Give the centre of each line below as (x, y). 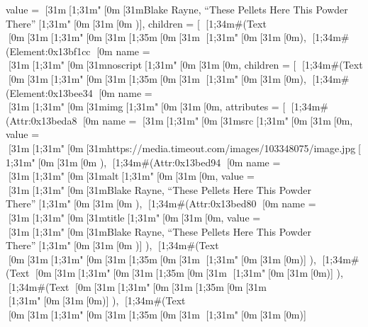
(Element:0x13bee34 (49, 92)
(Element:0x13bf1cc (48, 51)
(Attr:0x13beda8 (41, 120)
